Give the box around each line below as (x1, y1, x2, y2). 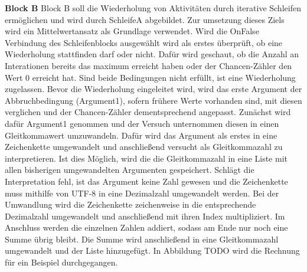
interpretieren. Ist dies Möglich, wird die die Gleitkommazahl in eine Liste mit (5, 152, 288, 164)
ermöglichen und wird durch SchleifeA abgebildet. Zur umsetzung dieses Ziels (5, 13, 285, 25)
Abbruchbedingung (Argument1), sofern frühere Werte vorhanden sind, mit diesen (5, 94, 302, 106)
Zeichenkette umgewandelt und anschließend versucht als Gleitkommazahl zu (5, 140, 283, 153)
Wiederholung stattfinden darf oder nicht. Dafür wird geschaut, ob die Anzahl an (5, 48, 299, 60)
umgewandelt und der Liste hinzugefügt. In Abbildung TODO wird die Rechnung (5, 244, 300, 257)
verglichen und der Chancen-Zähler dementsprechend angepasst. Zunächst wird (5, 106, 291, 118)
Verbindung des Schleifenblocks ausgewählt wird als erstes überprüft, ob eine (5, 36, 283, 48)
